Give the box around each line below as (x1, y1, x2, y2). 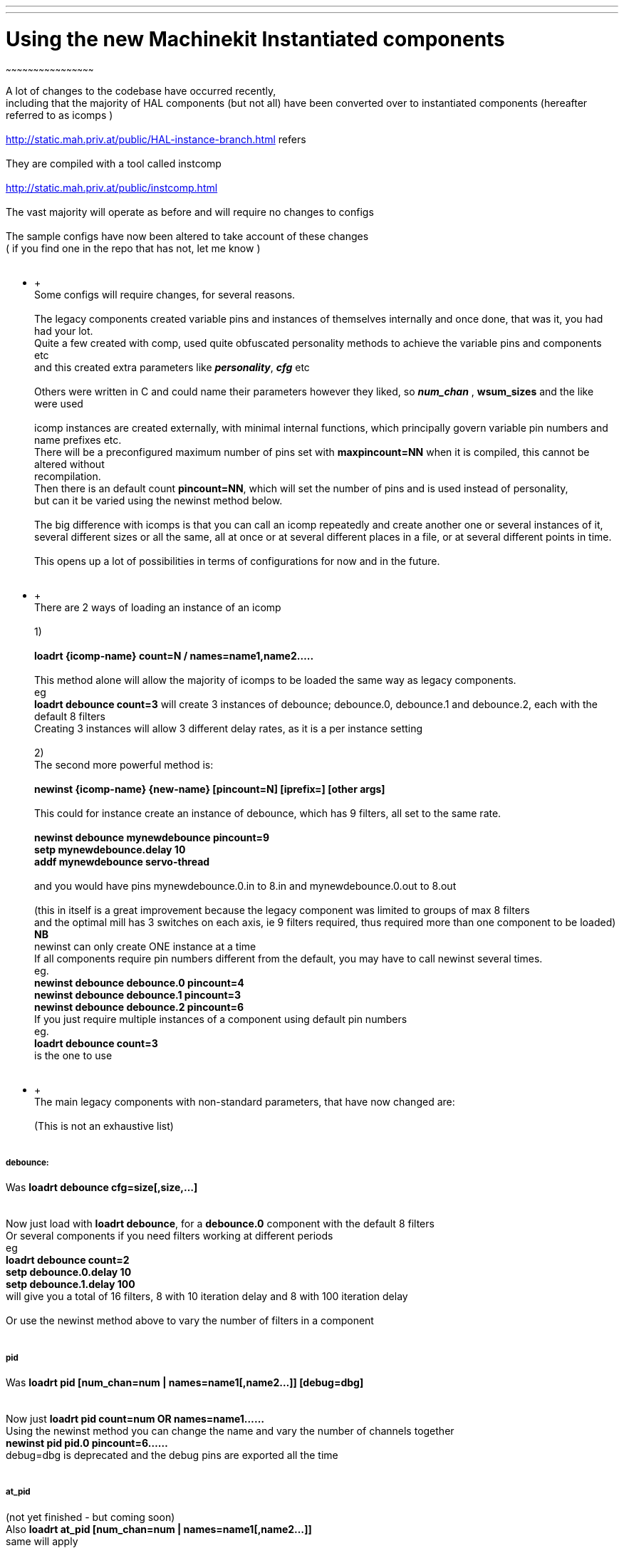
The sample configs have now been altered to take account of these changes (6, 229, 369, 242)
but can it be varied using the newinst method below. (34, 494, 283, 507)
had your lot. (34, 324, 93, 337)
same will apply (6, 1534, 78, 1547)
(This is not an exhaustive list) (34, 1119, 174, 1132)
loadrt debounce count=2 (6, 1254, 130, 1267)
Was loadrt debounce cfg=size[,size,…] (6, 1181, 198, 1194)
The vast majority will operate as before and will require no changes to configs (6, 205, 374, 218)
